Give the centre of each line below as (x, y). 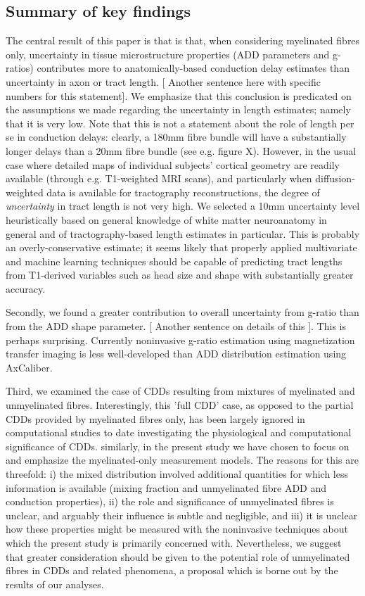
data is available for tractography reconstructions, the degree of (183, 192)
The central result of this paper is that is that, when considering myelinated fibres (183, 40)
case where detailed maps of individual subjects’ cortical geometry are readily (173, 164)
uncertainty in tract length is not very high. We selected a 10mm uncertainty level (183, 206)
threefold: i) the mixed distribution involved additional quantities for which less (177, 474)
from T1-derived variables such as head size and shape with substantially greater (180, 275)
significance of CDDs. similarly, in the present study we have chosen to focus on (178, 446)
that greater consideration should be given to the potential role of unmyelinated (178, 556)
